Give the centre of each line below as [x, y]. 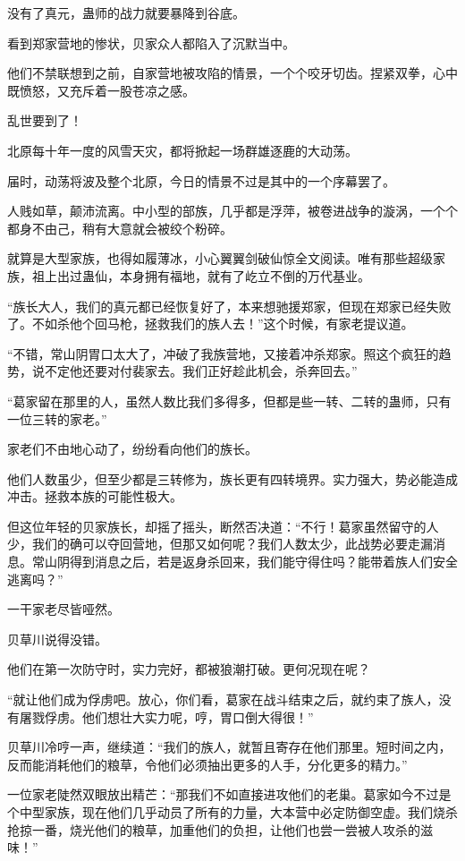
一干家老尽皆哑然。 [63, 609]
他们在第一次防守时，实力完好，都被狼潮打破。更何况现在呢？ [189, 669]
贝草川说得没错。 [57, 639]
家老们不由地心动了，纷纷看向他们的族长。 [132, 449]
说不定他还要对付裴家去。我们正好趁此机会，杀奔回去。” [194, 371]
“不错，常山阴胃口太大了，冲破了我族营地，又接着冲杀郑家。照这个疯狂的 [223, 353]
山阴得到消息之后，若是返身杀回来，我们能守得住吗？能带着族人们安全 [251, 562]
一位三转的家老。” [57, 418]
